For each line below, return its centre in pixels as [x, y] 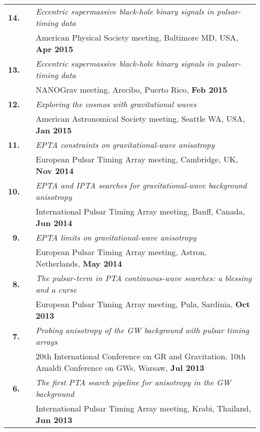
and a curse [56, 289]
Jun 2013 [54, 420]
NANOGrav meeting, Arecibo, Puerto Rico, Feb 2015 [131, 89]
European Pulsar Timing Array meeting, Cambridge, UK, [137, 159]
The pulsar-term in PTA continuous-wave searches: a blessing [144, 278]
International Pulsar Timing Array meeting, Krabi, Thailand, [143, 408]
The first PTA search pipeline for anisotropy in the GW [133, 382]
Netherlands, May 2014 [79, 263]
